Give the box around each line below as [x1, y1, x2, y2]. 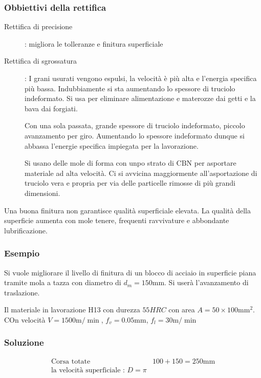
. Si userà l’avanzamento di [164, 277, 249, 288]
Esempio [4, 247, 40, 260]
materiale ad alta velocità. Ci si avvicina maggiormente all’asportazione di [25, 167, 257, 178]
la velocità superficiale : [51, 366, 125, 374]
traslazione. [4, 287, 40, 297]
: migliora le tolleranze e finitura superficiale [25, 38, 163, 49]
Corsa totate [51, 357, 91, 365]
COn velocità [4, 314, 46, 325]
